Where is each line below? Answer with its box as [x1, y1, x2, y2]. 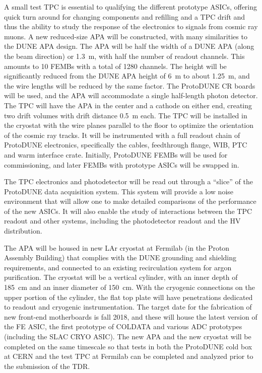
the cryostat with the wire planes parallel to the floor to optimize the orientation [4, 120, 254, 130]
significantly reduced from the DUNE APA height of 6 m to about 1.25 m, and [4, 70, 250, 81]
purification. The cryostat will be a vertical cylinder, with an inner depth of [4, 272, 238, 282]
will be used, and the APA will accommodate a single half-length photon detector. [4, 90, 258, 101]
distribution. [4, 226, 42, 236]
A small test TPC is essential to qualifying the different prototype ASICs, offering [4, 2, 257, 12]
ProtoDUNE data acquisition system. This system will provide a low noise [4, 186, 234, 196]
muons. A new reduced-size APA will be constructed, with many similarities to [4, 31, 247, 41]
